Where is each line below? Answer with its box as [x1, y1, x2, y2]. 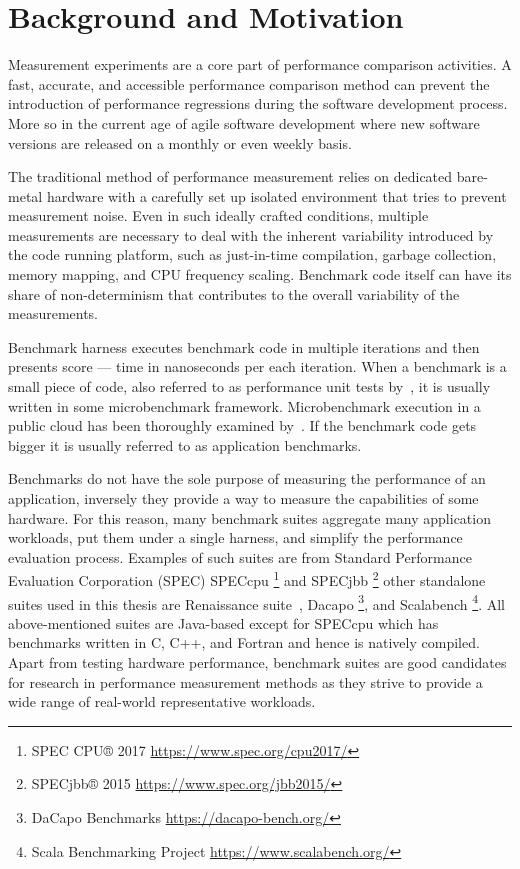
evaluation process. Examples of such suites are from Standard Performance [8, 546, 472, 567]
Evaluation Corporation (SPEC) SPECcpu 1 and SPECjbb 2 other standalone [8, 567, 486, 591]
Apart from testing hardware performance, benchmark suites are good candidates [8, 652, 507, 673]
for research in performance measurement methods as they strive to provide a [8, 671, 483, 692]
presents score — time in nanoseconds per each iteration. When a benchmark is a [8, 356, 507, 377]
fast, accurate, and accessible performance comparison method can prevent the [8, 73, 490, 94]
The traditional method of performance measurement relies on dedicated [8, 166, 453, 187]
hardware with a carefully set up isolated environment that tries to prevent [46, 185, 507, 206]
